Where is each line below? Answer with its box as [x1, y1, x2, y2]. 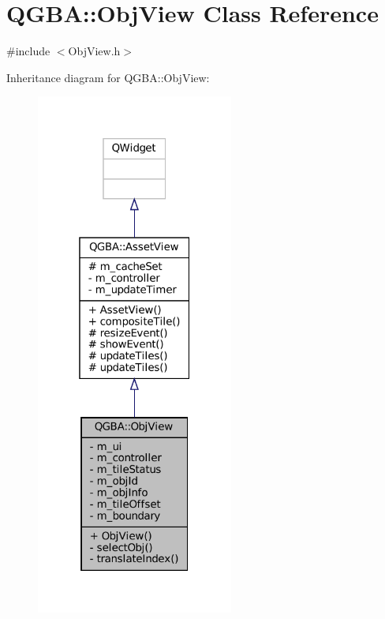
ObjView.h [68, 43, 121, 59]
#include [6, 43, 50, 59]
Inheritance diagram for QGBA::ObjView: [6, 69, 210, 85]
